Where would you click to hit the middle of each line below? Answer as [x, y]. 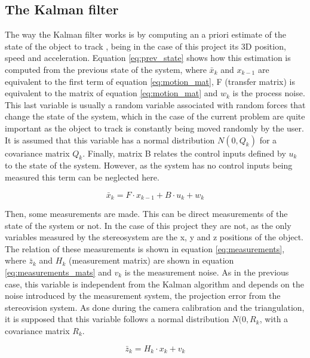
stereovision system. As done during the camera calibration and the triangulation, [155, 307]
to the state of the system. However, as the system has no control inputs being [149, 165]
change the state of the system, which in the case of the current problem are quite [155, 116]
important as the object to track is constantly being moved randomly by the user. [154, 128]
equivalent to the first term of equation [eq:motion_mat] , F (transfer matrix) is [150, 81]
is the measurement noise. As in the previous [207, 272]
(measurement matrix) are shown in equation [151, 260]
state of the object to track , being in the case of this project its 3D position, [145, 46]
